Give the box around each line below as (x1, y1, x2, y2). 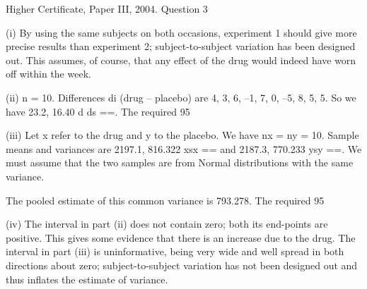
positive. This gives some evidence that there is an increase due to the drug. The (6, 230, 356, 245)
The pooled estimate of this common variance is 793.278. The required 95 (6, 192, 325, 207)
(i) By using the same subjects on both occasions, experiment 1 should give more (6, 25, 357, 39)
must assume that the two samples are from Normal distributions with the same (6, 155, 354, 170)
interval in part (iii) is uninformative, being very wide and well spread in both (6, 244, 344, 259)
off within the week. (6, 66, 91, 81)
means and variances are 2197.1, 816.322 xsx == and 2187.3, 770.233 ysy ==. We (6, 141, 362, 156)
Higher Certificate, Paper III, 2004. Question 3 (6, 1, 208, 16)
